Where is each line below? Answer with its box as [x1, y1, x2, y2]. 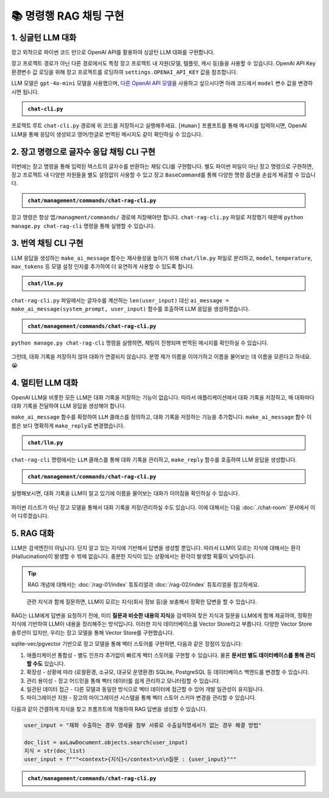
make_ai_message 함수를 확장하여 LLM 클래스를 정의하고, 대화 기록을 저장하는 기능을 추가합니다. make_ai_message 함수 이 [11, 413, 312, 421]
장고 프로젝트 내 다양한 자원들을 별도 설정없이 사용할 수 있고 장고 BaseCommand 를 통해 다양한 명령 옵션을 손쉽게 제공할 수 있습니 [11, 171, 316, 178]
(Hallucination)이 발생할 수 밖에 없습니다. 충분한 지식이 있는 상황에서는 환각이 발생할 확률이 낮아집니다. [11, 553, 256, 560]
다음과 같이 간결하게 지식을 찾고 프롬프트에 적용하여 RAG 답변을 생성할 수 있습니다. [11, 705, 207, 712]
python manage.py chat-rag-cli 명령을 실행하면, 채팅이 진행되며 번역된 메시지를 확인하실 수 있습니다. [11, 339, 269, 346]
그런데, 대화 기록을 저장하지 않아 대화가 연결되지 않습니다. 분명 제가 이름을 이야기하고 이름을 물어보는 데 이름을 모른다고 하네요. [11, 353, 312, 361]
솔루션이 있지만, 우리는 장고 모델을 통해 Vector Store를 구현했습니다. [11, 629, 174, 636]
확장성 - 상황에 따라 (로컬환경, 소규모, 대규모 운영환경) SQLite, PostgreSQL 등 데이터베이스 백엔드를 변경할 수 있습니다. [26, 668, 310, 676]
